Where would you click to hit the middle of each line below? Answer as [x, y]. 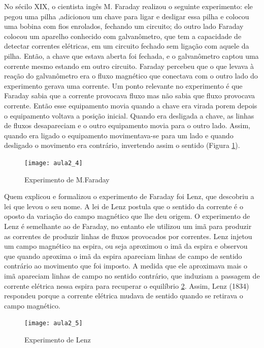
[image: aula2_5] [54, 323]
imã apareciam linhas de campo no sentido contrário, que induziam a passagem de [132, 275]
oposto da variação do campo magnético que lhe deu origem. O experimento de [127, 216]
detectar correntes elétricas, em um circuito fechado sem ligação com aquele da [127, 46]
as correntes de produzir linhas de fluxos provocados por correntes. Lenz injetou [128, 236]
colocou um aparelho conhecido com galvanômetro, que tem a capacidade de [123, 36]
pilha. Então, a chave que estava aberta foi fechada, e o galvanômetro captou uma [131, 55]
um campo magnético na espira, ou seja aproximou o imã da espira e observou [126, 246]
